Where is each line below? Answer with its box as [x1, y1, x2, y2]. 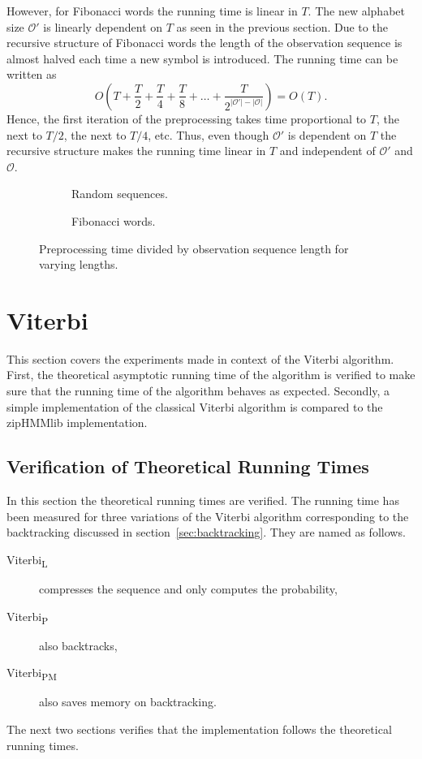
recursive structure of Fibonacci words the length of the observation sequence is [6, 34, 403, 51]
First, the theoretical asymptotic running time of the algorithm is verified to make [6, 366, 416, 383]
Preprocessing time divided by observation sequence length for [39, 239, 349, 257]
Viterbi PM [6, 664, 57, 684]
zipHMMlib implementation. [6, 414, 148, 431]
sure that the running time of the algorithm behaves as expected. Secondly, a [6, 382, 390, 399]
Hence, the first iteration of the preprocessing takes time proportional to [6, 110, 367, 127]
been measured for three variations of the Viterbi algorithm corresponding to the [6, 507, 409, 524]
